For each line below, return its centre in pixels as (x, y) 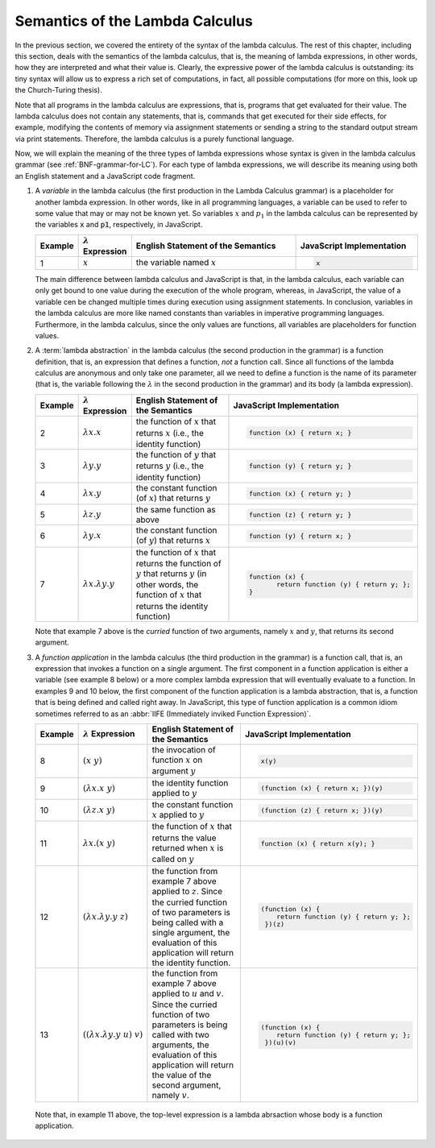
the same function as (176, 510)
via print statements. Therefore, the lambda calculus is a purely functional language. (154, 139)
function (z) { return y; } (300, 514)
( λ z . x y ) (99, 810)
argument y (174, 771)
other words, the (167, 585)
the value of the (182, 1075)
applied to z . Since (187, 891)
